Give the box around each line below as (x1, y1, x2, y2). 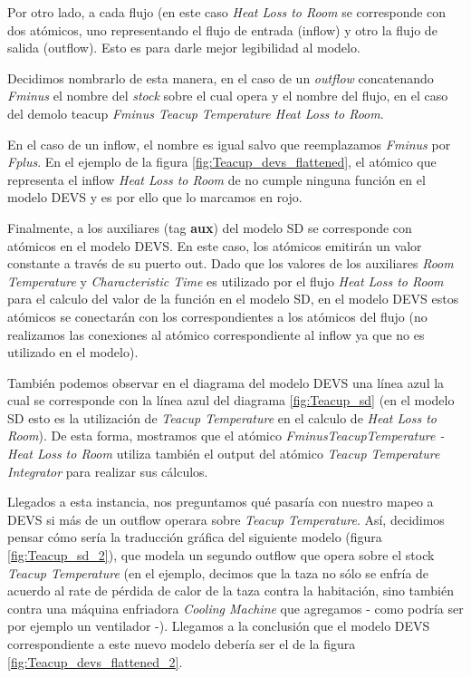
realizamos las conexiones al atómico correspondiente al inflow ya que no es (7, 324, 425, 344)
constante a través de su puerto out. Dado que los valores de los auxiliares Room (7, 254, 454, 273)
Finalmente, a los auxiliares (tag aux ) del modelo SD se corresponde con (7, 218, 412, 237)
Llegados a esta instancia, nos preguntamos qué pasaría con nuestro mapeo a (7, 492, 434, 511)
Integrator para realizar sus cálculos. (7, 461, 208, 480)
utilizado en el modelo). (7, 343, 139, 362)
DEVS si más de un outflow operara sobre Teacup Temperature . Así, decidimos (7, 509, 445, 528)
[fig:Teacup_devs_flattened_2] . (7, 652, 183, 671)
